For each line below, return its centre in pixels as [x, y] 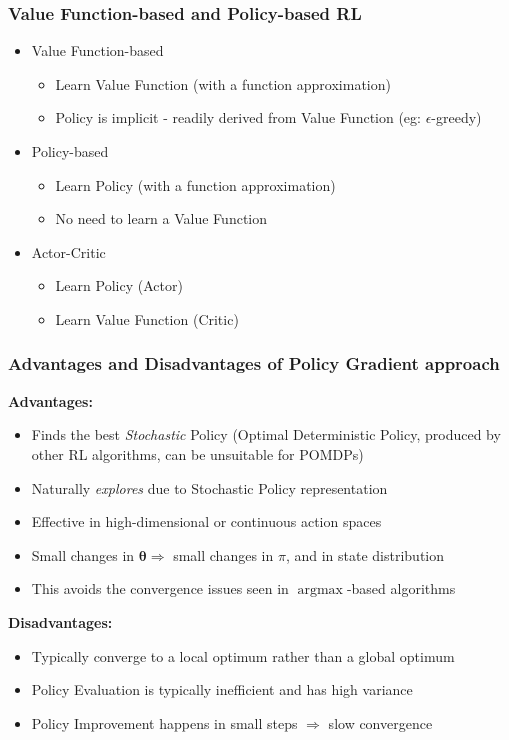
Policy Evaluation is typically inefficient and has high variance [222, 689]
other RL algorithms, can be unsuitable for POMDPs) [197, 453]
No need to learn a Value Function [161, 218]
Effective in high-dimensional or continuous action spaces [206, 521]
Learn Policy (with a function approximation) [195, 184]
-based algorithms [401, 588]
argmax [320, 590]
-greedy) [456, 117]
